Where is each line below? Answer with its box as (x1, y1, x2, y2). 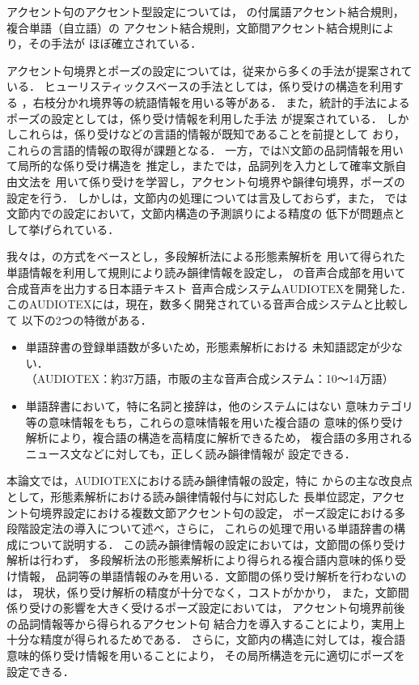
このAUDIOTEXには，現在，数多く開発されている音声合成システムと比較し (6, 296, 408, 313)
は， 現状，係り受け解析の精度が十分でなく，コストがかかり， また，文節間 (6, 583, 409, 600)
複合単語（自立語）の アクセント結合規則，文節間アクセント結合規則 (6, 19, 372, 36)
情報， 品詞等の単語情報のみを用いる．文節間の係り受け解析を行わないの (17, 568, 407, 584)
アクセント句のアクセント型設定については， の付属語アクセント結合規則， (6, 3, 404, 19)
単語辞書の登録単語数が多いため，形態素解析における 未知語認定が (25, 338, 380, 355)
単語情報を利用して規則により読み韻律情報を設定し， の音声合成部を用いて (6, 263, 406, 280)
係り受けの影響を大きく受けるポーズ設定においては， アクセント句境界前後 (6, 599, 405, 616)
